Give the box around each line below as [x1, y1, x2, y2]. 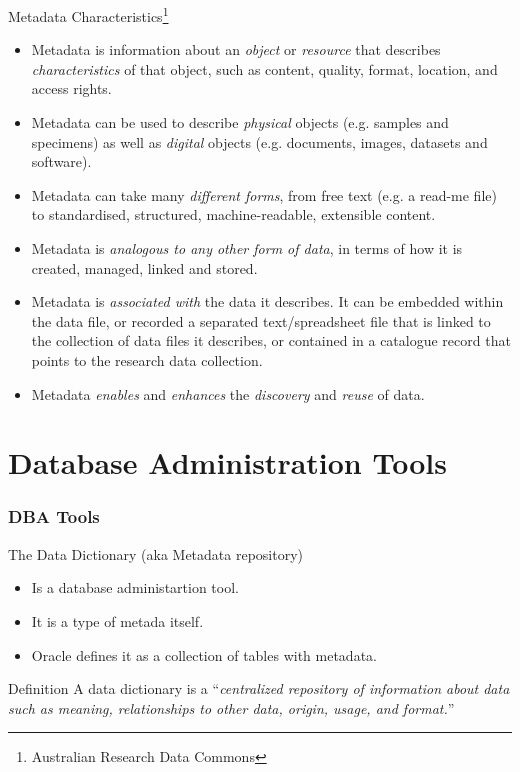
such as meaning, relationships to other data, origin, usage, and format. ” [8, 697, 455, 718]
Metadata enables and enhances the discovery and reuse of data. [31, 383, 425, 404]
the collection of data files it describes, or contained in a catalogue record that [31, 330, 511, 351]
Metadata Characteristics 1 [8, 3, 169, 26]
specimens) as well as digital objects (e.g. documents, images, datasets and [31, 131, 488, 152]
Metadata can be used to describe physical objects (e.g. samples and [31, 112, 449, 133]
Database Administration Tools [8, 442, 447, 483]
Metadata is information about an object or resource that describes [31, 39, 441, 60]
